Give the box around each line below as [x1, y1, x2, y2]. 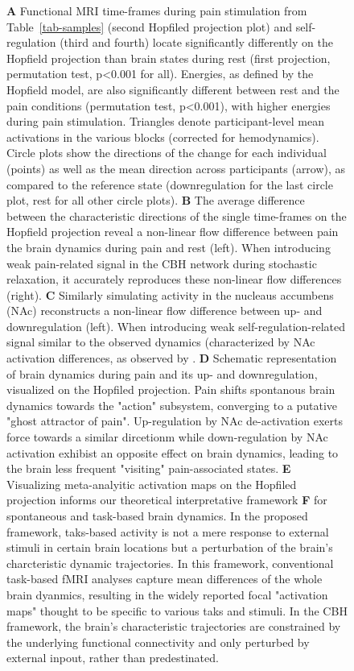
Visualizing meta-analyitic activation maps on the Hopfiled [6, 475, 297, 492]
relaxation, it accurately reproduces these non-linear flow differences [6, 271, 342, 288]
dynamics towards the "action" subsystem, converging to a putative [6, 396, 338, 413]
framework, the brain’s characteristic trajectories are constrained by [6, 618, 341, 635]
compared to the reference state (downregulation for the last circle [6, 176, 333, 193]
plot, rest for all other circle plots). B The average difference [6, 192, 305, 209]
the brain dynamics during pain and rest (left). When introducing [6, 238, 331, 255]
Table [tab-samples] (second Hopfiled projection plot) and [6, 18, 292, 35]
